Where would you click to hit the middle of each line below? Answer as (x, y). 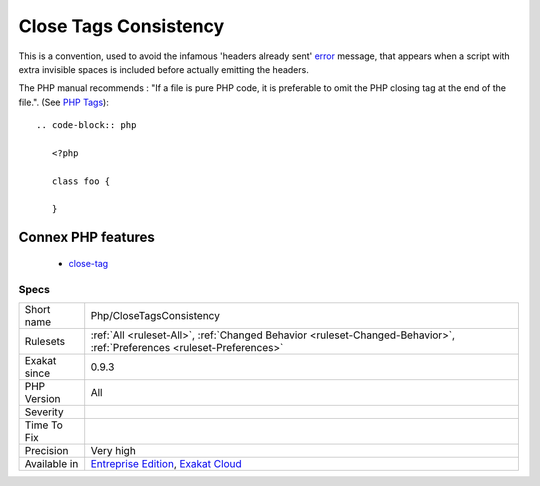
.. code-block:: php (86, 125)
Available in (51, 463)
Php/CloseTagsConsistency (155, 315)
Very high (113, 450)
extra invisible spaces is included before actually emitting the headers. (163, 69)
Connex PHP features (86, 237)
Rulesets (44, 341)
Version (42, 398)
